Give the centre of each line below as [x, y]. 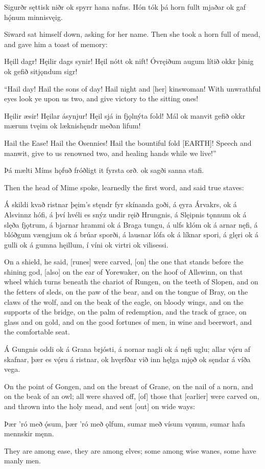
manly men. [22, 461]
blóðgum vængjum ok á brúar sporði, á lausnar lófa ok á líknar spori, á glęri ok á [131, 234]
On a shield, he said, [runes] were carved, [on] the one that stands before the [124, 262]
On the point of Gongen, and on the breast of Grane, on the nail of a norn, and [129, 386]
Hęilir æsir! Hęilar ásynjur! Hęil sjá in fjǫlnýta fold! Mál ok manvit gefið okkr [125, 115]
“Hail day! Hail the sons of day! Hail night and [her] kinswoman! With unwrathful [132, 88]
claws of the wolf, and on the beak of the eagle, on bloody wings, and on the [124, 301]
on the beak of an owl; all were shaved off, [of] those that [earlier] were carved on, [132, 396]
